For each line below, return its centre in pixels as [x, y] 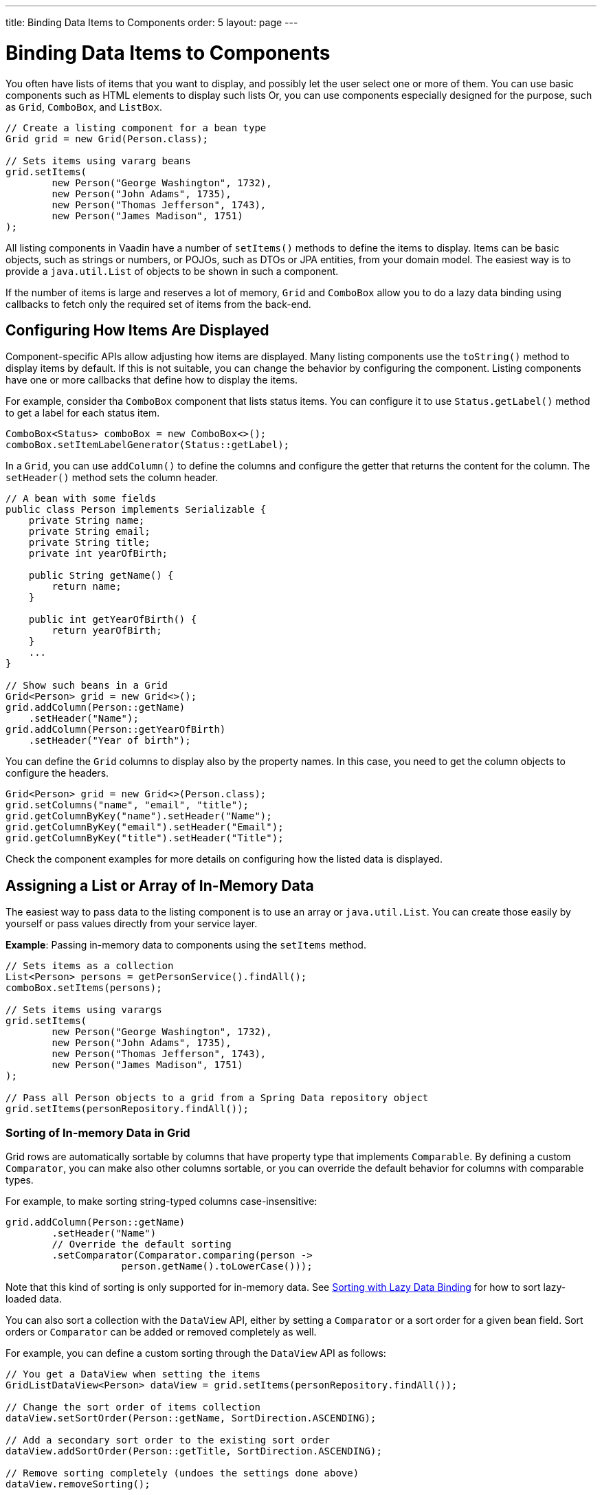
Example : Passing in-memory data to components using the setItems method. [186, 945]
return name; [87, 587]
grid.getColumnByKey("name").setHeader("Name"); [139, 816]
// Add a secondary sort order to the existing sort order [168, 1440]
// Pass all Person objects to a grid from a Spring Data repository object [217, 1098]
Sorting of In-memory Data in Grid [98, 1132]
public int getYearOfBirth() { [113, 620]
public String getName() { [101, 576]
